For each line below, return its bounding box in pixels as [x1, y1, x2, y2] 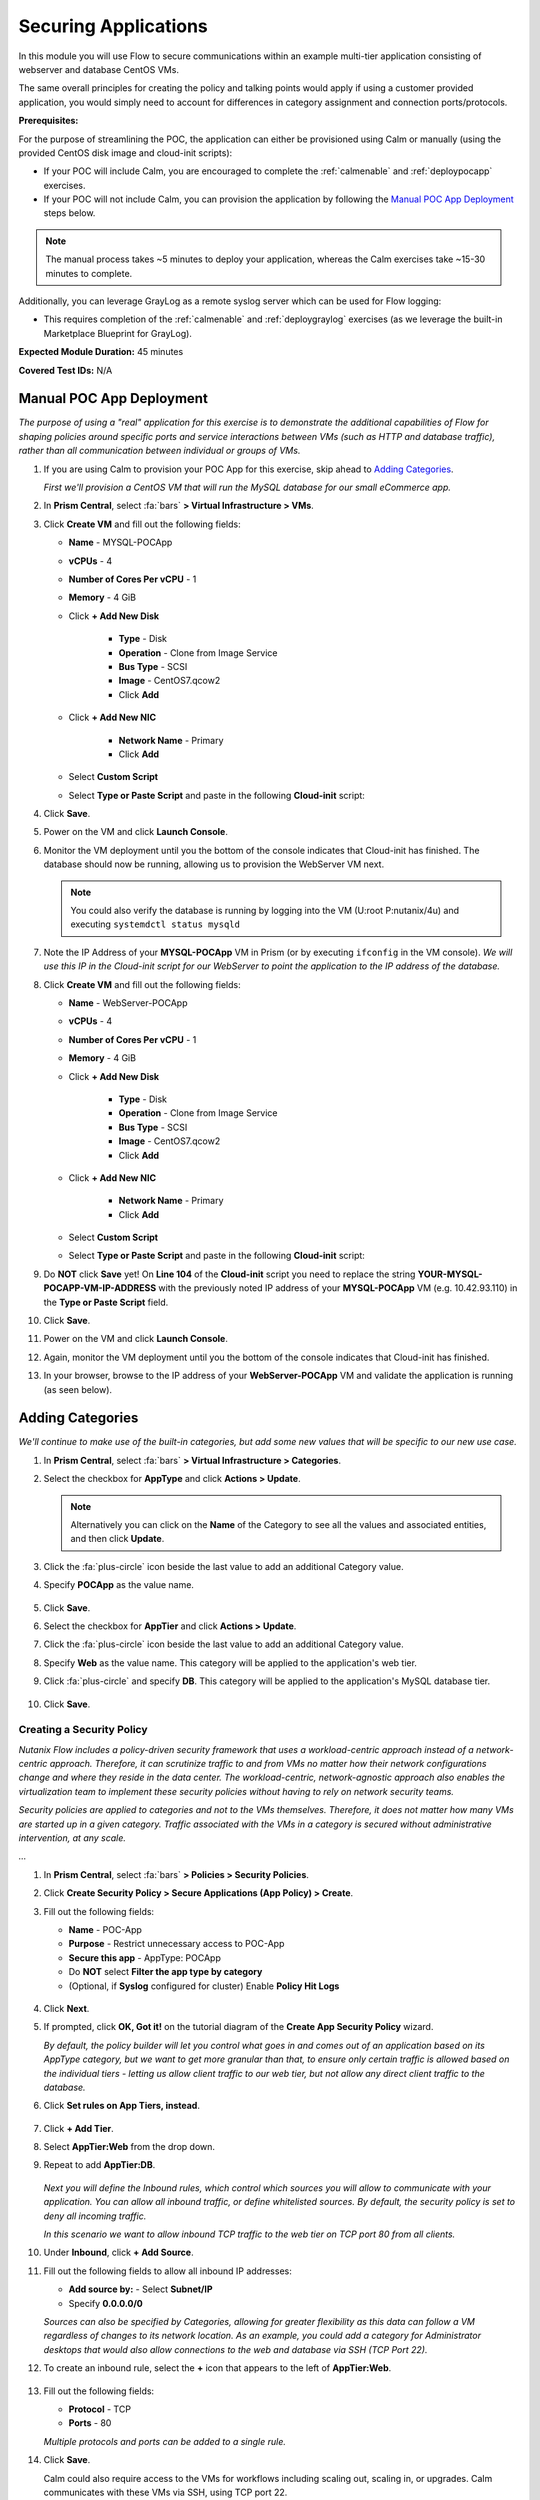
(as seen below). [43, 1383, 113, 1395]
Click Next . [43, 2002, 90, 2014]
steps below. [43, 207, 96, 219]
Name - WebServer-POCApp [68, 996, 189, 1009]
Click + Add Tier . [43, 2122, 114, 2134]
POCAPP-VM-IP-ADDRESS [43, 1282, 157, 1294]
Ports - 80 [68, 2417, 112, 2429]
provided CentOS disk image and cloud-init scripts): [18, 146, 233, 159]
